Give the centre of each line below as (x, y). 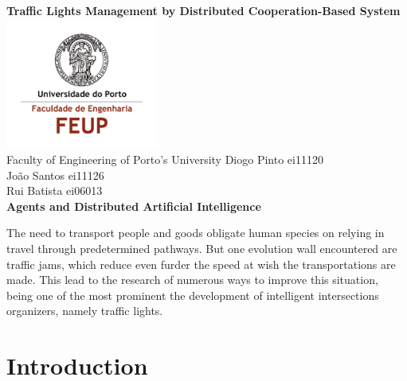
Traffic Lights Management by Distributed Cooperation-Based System (203, 10)
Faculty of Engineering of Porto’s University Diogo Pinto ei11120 (165, 159)
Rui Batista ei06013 (55, 190)
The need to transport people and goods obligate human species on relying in (196, 233)
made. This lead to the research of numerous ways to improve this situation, (192, 280)
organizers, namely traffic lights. (85, 311)
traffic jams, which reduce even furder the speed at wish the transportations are (201, 264)
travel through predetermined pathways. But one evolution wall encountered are (202, 249)
